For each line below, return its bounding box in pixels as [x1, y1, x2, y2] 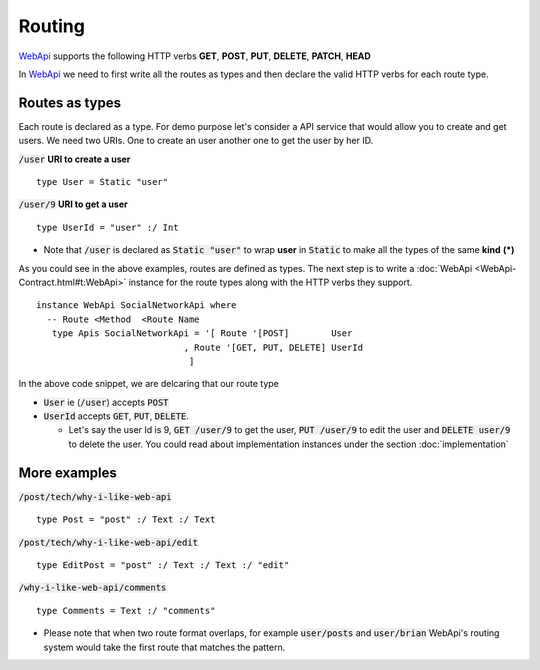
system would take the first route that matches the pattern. [43, 641, 286, 653]
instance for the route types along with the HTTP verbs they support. [128, 276, 413, 288]
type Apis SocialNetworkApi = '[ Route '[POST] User [51, 328, 353, 339]
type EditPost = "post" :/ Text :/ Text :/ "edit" [36, 559, 290, 570]
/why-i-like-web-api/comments [18, 582, 167, 594]
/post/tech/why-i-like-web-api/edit [18, 536, 199, 548]
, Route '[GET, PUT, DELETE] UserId [183, 341, 364, 353]
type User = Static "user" [36, 176, 169, 188]
